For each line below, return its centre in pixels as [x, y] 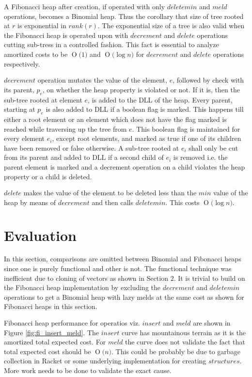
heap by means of [30, 202]
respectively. [22, 63]
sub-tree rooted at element [43, 99]
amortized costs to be [36, 54]
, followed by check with [208, 80]
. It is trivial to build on [209, 278]
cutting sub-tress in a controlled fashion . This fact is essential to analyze [111, 44]
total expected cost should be [47, 351]
